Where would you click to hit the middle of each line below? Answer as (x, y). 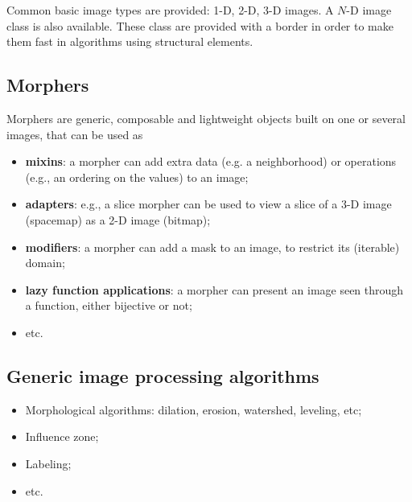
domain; (45, 263)
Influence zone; (62, 436)
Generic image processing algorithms (163, 375)
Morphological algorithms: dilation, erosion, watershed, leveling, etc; (194, 409)
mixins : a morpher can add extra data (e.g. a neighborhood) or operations (211, 161)
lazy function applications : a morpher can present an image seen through (214, 289)
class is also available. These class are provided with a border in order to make (200, 25)
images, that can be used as (75, 134)
